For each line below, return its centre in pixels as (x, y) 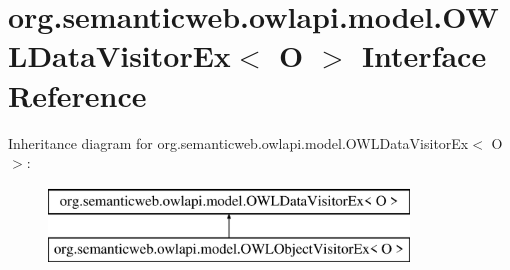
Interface (424, 55)
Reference (77, 94)
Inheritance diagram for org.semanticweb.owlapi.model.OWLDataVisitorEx (238, 142)
